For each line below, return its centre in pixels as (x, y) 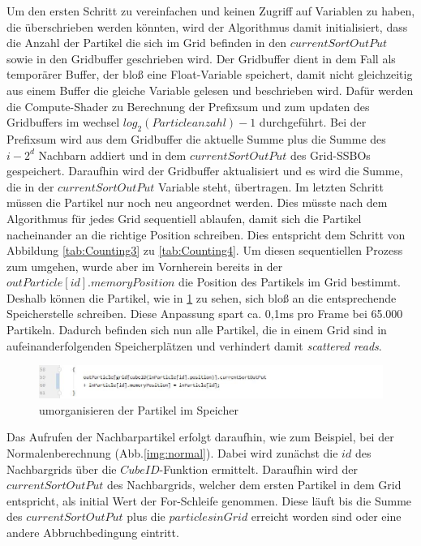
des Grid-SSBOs (330, 155)
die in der (30, 186)
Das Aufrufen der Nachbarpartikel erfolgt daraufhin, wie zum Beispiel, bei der (200, 437)
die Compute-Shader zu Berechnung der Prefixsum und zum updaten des (188, 106)
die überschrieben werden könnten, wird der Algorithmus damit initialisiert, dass (207, 26)
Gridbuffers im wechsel (63, 122)
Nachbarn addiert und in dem (112, 155)
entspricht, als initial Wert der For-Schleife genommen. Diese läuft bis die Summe (209, 500)
